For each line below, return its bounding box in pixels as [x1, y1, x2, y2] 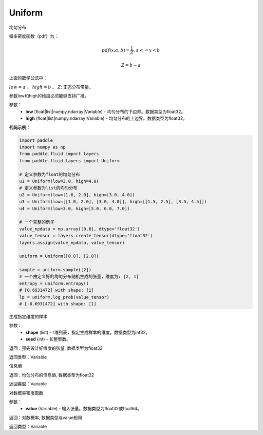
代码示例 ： [9, 124, 31, 130]
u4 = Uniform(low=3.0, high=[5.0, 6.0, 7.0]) [19, 206, 130, 211]
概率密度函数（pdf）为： [9, 33, 59, 39]
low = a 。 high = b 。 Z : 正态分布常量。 [9, 84, 94, 90]
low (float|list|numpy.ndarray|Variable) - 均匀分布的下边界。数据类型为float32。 [25, 109, 186, 114]
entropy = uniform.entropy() [19, 281, 89, 286]
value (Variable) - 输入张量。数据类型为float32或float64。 [25, 406, 142, 412]
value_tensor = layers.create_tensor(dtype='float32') [19, 233, 153, 239]
